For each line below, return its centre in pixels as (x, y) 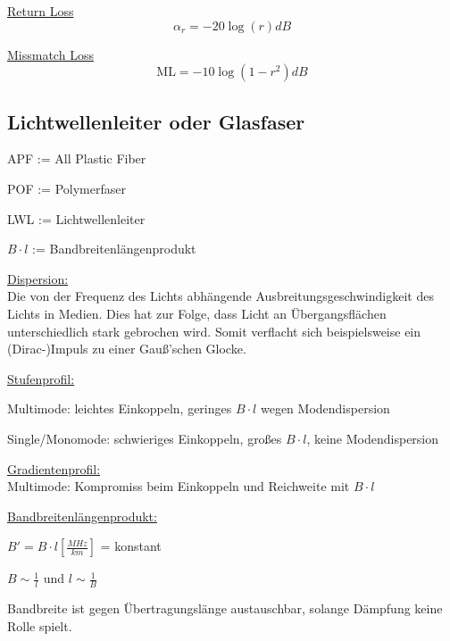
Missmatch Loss (50, 54)
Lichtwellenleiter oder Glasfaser (156, 121)
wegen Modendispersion (325, 408)
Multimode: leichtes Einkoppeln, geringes (120, 408)
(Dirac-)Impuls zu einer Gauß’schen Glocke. (127, 349)
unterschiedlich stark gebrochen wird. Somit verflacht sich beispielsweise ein (214, 331)
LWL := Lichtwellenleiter (76, 218)
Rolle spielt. (40, 625)
